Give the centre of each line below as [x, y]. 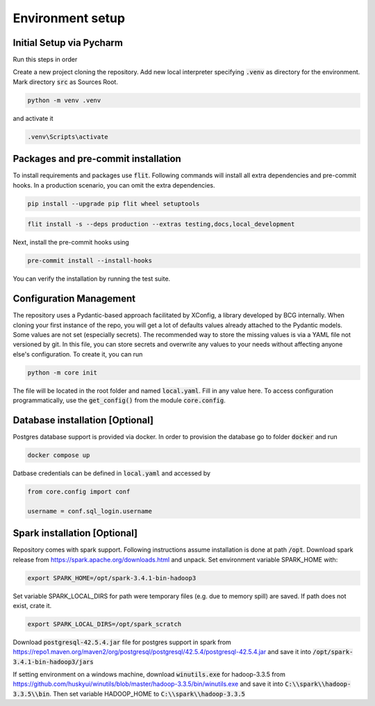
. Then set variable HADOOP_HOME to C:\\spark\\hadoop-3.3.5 [148, 693]
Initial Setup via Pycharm [68, 43]
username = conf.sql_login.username [90, 511]
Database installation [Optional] [83, 420]
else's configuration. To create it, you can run [78, 354]
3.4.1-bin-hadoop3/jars [53, 662]
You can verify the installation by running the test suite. [92, 279]
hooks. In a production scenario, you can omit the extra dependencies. [114, 185]
